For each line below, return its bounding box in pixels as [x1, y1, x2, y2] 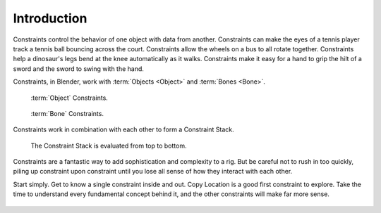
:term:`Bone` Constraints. [30, 109, 104, 117]
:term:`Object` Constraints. [30, 93, 109, 102]
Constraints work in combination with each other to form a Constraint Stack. [13, 125, 234, 134]
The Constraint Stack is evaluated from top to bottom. [30, 141, 187, 150]
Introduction [13, 11, 87, 26]
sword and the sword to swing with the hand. [13, 64, 145, 73]
